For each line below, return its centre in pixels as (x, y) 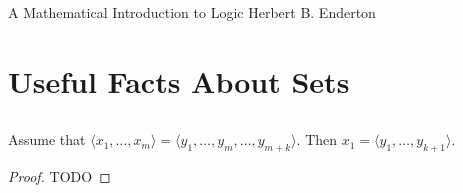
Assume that (47, 139)
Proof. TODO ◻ (59, 176)
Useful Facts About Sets (179, 80)
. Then (317, 139)
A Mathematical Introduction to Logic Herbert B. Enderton (192, 12)
